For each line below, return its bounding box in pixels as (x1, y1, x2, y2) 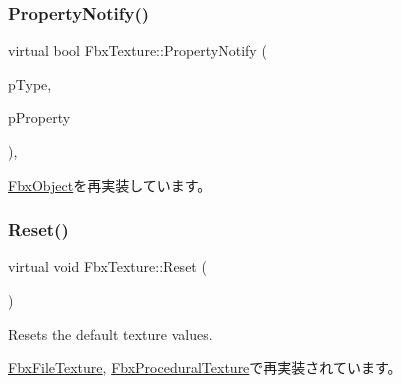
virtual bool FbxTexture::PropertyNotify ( (8, 40, 267, 61)
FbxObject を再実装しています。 (8, 174, 212, 195)
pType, (8, 73, 52, 94)
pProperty (8, 107, 71, 128)
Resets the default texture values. (8, 323, 213, 344)
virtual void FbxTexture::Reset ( (8, 256, 207, 277)
